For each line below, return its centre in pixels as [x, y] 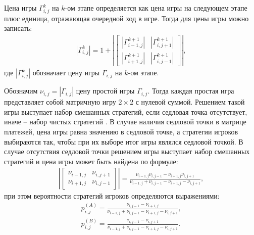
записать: [18, 28]
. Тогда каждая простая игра [191, 91]
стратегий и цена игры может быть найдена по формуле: [91, 161]
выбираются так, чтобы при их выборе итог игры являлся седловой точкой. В [124, 141]
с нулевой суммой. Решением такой [190, 102]
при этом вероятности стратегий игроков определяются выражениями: [112, 196]
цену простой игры [105, 91]
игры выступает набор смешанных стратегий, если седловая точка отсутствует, [126, 111]
